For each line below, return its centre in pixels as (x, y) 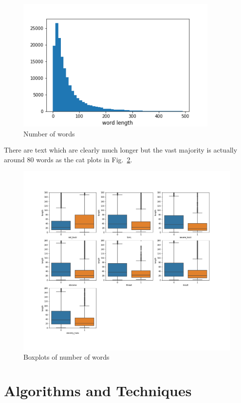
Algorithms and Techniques (98, 390)
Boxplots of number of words (66, 357)
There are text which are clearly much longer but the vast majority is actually (121, 150)
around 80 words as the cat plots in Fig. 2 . (68, 159)
